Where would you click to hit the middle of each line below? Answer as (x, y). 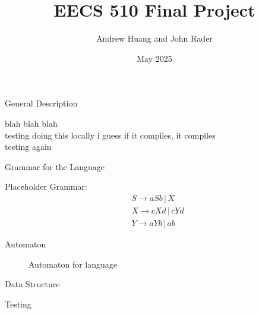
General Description (41, 103)
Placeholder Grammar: (46, 186)
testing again (28, 147)
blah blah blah (31, 123)
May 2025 (154, 58)
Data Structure (32, 284)
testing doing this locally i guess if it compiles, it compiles (110, 135)
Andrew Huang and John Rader (154, 38)
